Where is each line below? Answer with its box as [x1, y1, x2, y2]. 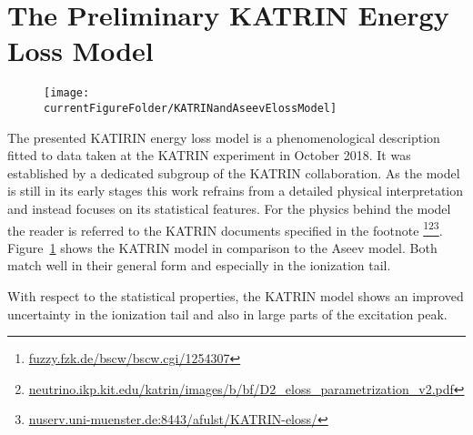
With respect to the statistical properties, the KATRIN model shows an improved [7, 287, 464, 306]
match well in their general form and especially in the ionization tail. [7, 256, 391, 275]
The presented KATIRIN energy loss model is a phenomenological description [7, 127, 440, 147]
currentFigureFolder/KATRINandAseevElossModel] [44, 101, 337, 115]
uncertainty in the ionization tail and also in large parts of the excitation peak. [7, 304, 448, 323]
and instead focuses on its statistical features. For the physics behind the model [7, 199, 451, 217]
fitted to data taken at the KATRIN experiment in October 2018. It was [7, 146, 411, 165]
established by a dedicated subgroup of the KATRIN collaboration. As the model [7, 163, 460, 182]
